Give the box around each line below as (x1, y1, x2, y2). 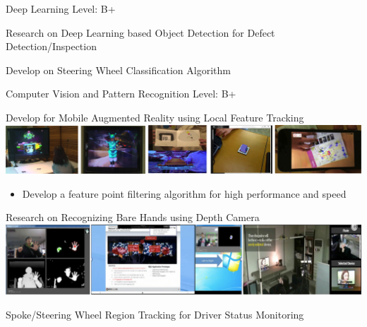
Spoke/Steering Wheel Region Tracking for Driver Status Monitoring (6, 307, 304, 321)
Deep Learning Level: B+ (6, 1, 116, 16)
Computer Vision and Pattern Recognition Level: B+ (6, 86, 236, 101)
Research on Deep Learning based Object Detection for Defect (6, 25, 275, 40)
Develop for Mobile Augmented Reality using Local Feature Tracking (6, 109, 304, 124)
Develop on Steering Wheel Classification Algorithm (6, 62, 231, 77)
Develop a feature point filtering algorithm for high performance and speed (22, 186, 347, 201)
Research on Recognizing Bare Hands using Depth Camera (6, 210, 260, 225)
